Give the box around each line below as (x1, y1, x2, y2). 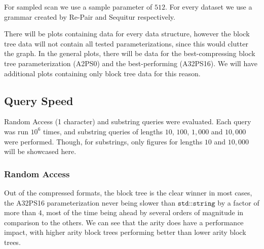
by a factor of (217, 197, 259, 208)
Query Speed (4, 92, 73, 108)
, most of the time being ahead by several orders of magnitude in (42, 207, 244, 218)
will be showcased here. (4, 146, 77, 157)
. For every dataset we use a (165, 2, 252, 12)
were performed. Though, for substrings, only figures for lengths (4, 136, 203, 146)
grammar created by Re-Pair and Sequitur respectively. (4, 11, 175, 22)
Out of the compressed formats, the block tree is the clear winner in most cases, (4, 187, 252, 197)
